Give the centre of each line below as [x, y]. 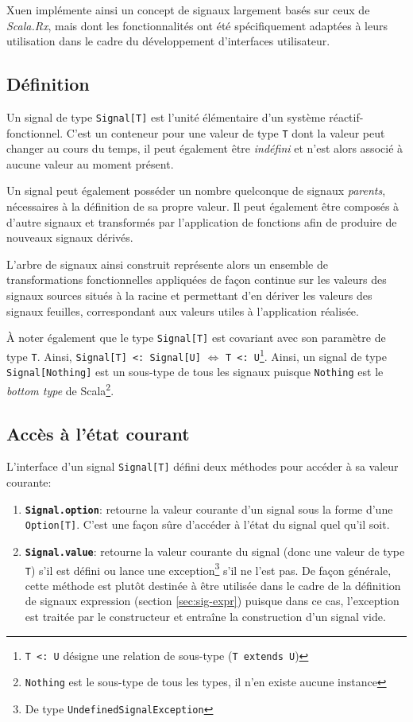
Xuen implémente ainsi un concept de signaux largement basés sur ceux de [188, 10]
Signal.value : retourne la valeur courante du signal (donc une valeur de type [215, 551]
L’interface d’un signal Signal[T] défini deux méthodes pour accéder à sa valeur [203, 466]
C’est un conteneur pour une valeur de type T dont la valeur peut [226, 132]
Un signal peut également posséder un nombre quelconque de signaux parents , [196, 190]
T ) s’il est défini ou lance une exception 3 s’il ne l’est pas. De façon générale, [208, 569]
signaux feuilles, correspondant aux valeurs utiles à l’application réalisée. [183, 311]
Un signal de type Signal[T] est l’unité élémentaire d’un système [166, 116]
